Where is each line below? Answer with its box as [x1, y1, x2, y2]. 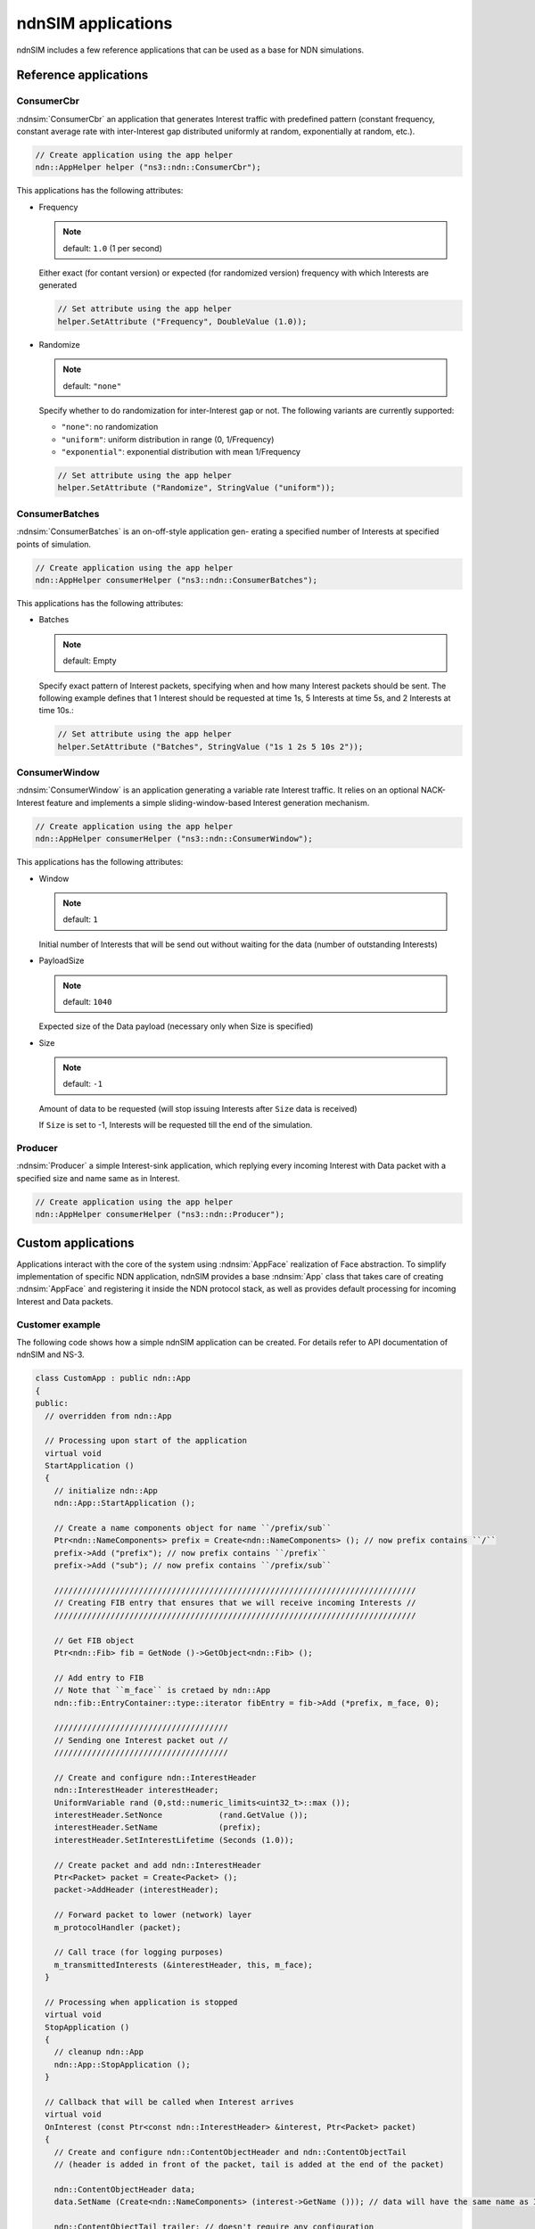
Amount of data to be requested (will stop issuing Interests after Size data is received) [38, 1103, 358, 1114]
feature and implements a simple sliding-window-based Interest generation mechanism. [45, 797, 370, 808]
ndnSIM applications [16, 13, 173, 33]
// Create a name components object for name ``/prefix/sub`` [53, 1523, 332, 1534]
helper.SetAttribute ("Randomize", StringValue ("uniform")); [57, 482, 335, 493]
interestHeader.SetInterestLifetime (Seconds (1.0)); [53, 1835, 294, 1845]
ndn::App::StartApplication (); [53, 1498, 196, 1509]
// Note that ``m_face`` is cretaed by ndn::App [53, 1685, 271, 1696]
